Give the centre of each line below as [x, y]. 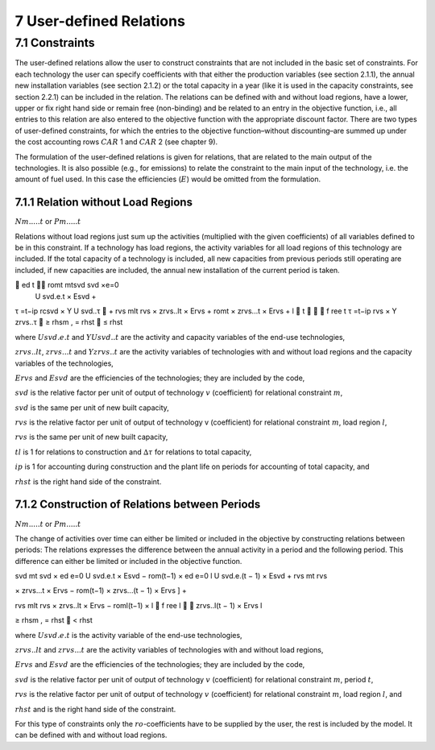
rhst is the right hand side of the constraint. [88, 481]
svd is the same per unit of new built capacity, [92, 408]
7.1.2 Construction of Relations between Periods [138, 505]
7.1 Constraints [55, 43]
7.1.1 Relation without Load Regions [104, 203]
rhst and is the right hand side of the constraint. [95, 709]
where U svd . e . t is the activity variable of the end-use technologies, [128, 635]
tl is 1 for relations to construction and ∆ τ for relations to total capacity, [133, 452]
